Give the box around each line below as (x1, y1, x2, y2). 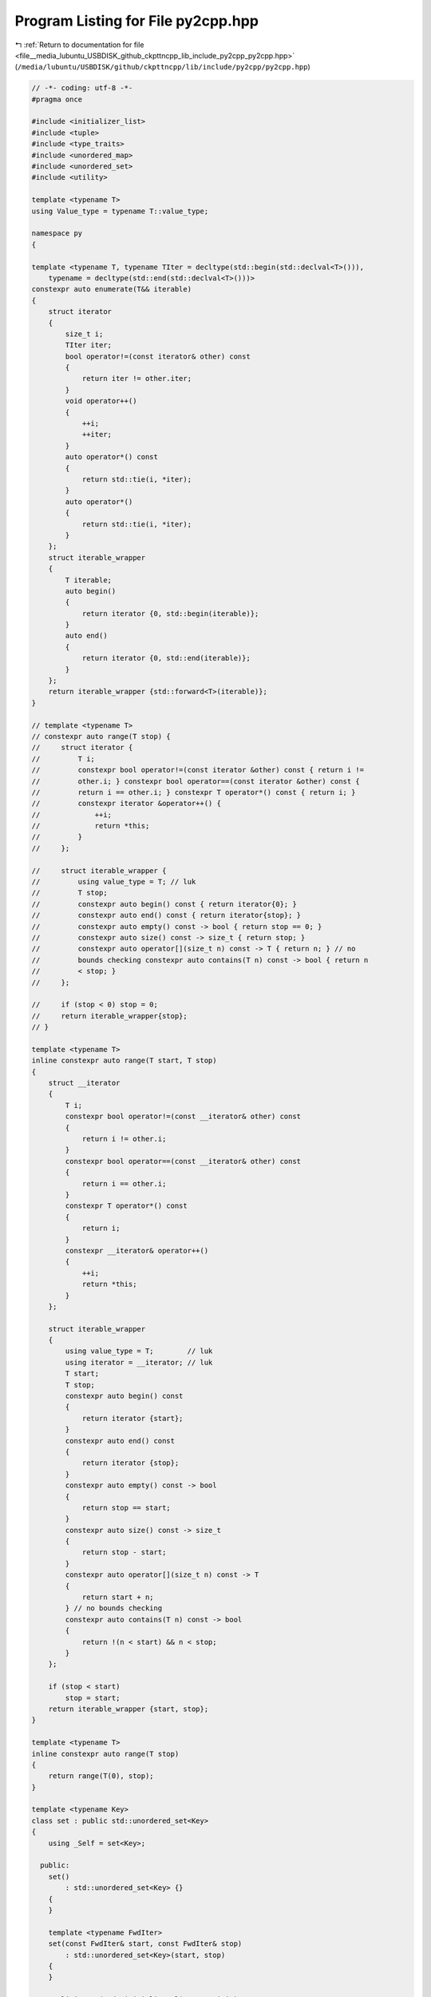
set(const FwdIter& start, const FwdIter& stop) (48, 1939, 243, 1948)
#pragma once (31, 94, 83, 104)
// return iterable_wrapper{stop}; (31, 1011, 188, 1020)
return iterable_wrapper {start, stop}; (48, 1704, 209, 1713)
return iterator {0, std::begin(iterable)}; (81, 609, 259, 618)
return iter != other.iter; (81, 374, 192, 383)
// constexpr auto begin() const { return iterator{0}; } (31, 899, 297, 908)
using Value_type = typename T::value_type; (31, 206, 209, 216)
